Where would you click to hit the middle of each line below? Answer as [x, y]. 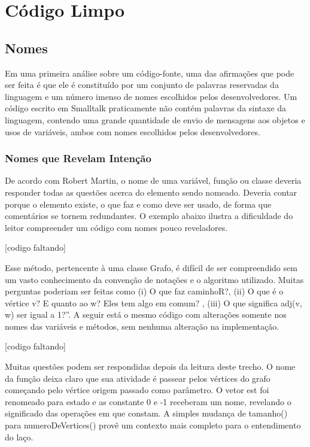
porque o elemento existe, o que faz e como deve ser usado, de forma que [138, 204]
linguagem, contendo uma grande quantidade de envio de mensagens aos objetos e [155, 119]
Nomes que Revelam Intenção [78, 158]
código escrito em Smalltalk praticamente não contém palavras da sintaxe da [146, 108]
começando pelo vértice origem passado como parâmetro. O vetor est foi [137, 390]
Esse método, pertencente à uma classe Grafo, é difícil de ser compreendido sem [151, 267]
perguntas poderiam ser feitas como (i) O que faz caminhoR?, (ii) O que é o [144, 291]
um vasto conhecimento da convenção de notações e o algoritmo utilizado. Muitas [154, 279]
